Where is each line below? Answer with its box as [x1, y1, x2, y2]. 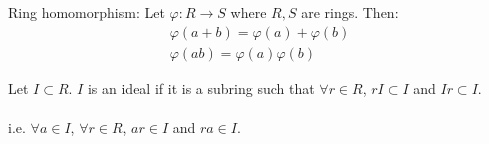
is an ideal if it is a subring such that [87, 77, 315, 98]
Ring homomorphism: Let [8, 2, 165, 22]
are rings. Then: [301, 2, 399, 22]
